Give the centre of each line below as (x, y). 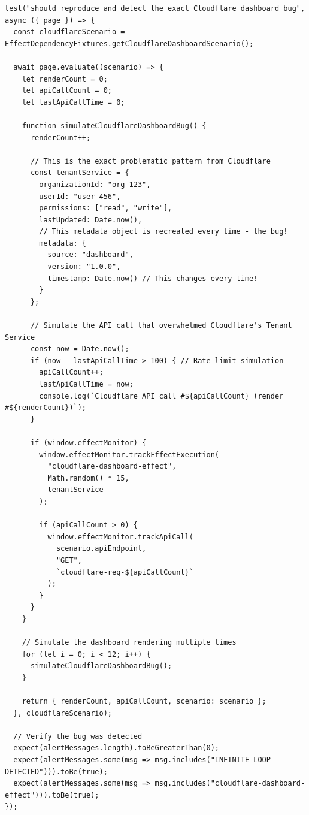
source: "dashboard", (90, 255)
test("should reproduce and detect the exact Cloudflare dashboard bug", (155, 8)
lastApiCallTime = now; (86, 384)
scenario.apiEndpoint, (101, 549)
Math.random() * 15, (88, 478)
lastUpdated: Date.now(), (91, 220)
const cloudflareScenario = (69, 32)
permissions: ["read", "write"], (106, 208)
